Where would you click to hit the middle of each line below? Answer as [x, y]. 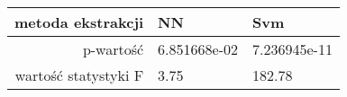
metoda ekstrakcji [79, 22]
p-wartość [113, 49]
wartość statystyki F [79, 75]
